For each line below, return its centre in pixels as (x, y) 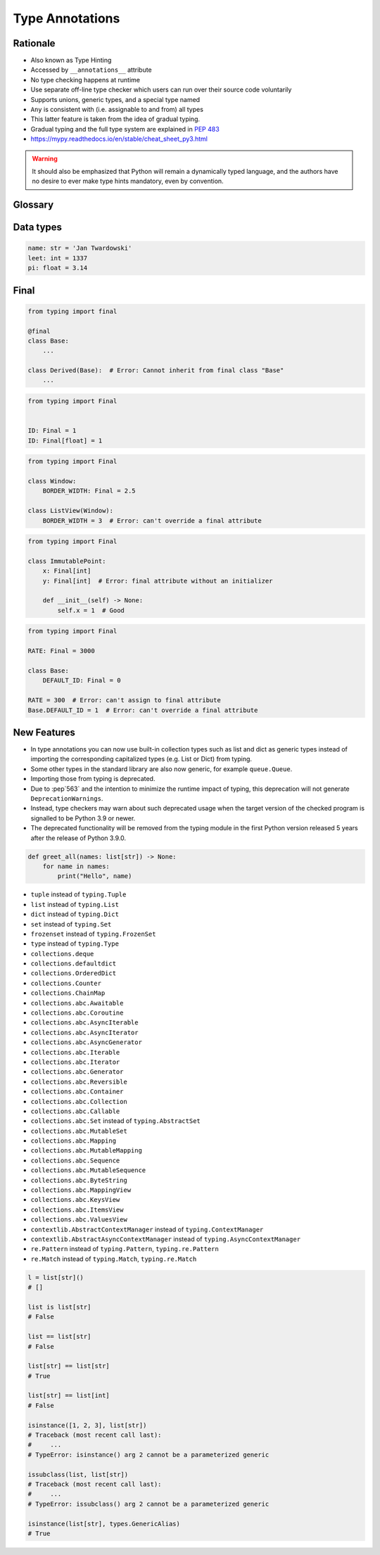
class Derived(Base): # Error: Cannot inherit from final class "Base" (156, 370)
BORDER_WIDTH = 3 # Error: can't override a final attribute (152, 520)
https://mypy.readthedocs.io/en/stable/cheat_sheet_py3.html (119, 139)
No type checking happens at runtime (85, 80)
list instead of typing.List (75, 904)
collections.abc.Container (77, 1092)
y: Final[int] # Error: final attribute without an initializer (158, 581)
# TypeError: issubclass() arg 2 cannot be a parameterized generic (148, 1504)
